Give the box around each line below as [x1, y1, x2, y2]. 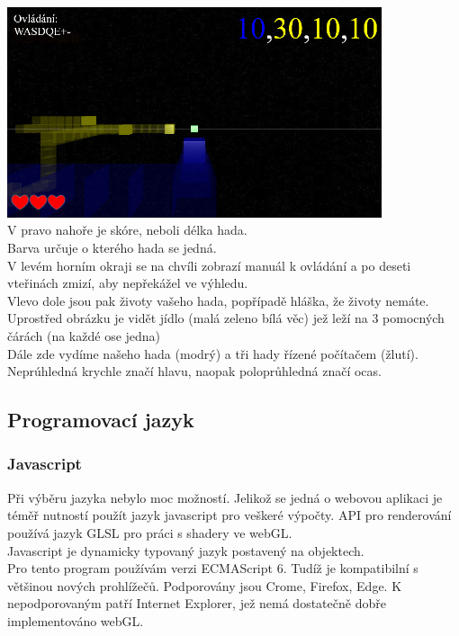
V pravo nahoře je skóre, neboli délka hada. [7, 220, 247, 239]
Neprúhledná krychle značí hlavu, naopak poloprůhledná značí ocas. [7, 362, 382, 381]
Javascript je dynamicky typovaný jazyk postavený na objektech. [7, 541, 364, 560]
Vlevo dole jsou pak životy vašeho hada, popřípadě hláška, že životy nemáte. [7, 291, 429, 309]
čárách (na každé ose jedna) [7, 327, 161, 345]
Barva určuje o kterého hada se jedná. [7, 238, 217, 257]
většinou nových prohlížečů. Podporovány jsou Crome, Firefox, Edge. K [7, 576, 402, 595]
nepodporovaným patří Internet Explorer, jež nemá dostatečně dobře [7, 594, 386, 613]
